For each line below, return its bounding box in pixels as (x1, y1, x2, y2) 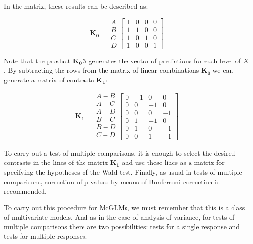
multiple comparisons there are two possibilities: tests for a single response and (4, 221, 240, 231)
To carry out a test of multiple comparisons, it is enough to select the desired (4, 147, 235, 158)
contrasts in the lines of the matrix (4, 157, 108, 167)
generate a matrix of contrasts (4, 74, 94, 84)
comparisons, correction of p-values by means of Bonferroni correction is (4, 176, 220, 186)
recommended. (4, 186, 47, 196)
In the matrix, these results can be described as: (4, 1, 148, 11)
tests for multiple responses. (4, 231, 87, 241)
